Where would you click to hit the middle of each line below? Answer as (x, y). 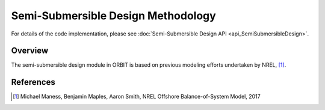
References (33, 82)
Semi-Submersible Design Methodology (113, 16)
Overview (30, 51)
